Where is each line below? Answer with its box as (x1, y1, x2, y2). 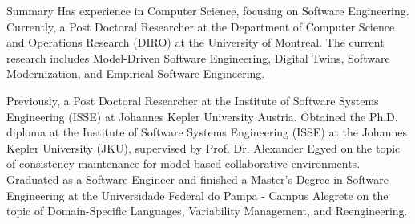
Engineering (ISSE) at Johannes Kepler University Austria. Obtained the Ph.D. (6, 108, 398, 124)
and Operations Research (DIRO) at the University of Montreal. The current (6, 34, 385, 51)
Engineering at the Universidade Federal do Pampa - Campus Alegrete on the (6, 186, 389, 203)
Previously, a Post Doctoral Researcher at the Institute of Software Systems (6, 92, 379, 108)
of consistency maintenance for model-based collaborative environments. (6, 155, 361, 172)
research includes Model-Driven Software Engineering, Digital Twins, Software (6, 49, 390, 66)
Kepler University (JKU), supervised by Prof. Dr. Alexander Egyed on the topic (6, 139, 401, 156)
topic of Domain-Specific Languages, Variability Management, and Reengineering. (6, 202, 408, 219)
